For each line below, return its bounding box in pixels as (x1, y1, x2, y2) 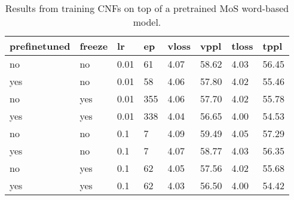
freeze (79, 39, 108, 53)
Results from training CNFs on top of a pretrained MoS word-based (5, 1, 289, 15)
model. (133, 15, 161, 29)
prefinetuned (10, 39, 71, 53)
